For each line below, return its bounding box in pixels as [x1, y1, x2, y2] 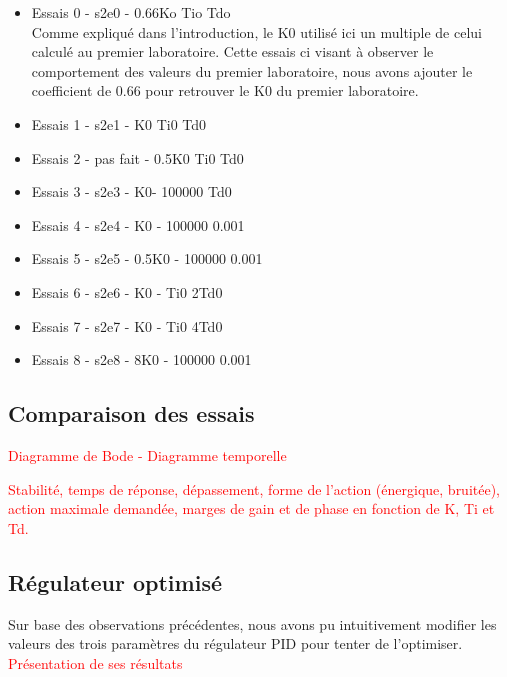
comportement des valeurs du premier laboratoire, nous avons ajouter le [31, 60, 473, 81]
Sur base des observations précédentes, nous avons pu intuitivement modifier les [8, 613, 497, 634]
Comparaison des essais [8, 398, 255, 429]
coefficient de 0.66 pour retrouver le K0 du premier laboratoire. [31, 80, 419, 101]
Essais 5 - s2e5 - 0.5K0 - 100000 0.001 [31, 248, 263, 269]
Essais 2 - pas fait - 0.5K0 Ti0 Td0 [31, 147, 244, 168]
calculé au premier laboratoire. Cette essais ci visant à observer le [31, 41, 434, 62]
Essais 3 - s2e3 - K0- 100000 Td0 [31, 181, 232, 202]
